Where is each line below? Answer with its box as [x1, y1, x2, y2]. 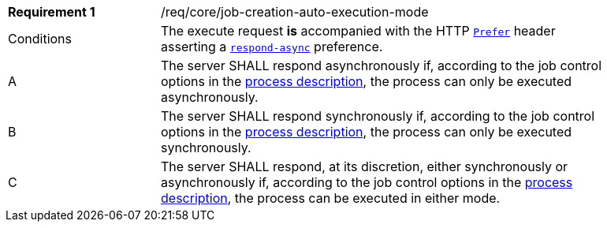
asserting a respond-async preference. [161, 39, 383, 54]
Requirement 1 [8, 4, 95, 20]
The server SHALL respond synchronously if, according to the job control [161, 108, 595, 124]
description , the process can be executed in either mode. [161, 190, 501, 206]
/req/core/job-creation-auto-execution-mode [161, 4, 429, 20]
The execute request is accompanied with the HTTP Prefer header [161, 23, 556, 39]
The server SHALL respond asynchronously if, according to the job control [161, 58, 602, 73]
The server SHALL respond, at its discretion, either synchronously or [161, 159, 568, 174]
